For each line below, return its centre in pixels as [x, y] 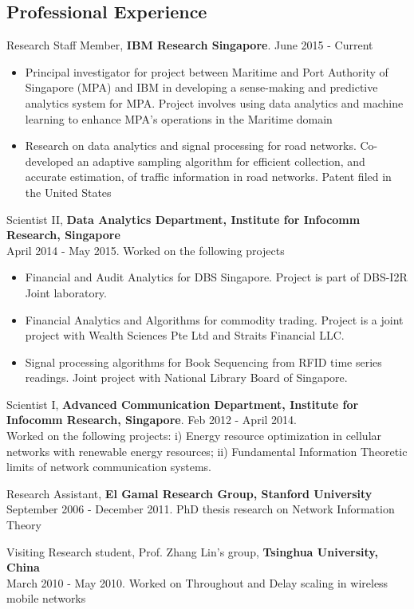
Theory [24, 525]
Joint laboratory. [66, 292]
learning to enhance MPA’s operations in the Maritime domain [179, 118]
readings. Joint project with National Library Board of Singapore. [186, 377]
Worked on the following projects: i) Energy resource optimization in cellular [194, 436]
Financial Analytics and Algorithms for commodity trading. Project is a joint [214, 319]
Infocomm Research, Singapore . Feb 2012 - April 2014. [152, 420]
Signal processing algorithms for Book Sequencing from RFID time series [203, 361]
